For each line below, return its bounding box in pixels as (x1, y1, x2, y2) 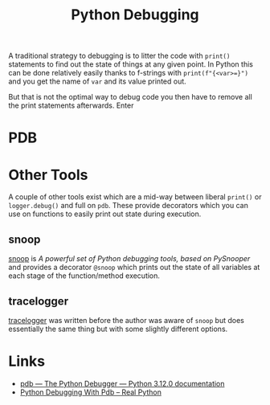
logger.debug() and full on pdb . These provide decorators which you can (8, 201, 249, 211)
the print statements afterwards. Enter (8, 100, 134, 110)
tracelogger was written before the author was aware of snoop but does (8, 315, 245, 325)
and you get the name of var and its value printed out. (8, 76, 186, 86)
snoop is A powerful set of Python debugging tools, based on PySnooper (8, 254, 251, 264)
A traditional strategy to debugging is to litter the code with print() (8, 51, 231, 61)
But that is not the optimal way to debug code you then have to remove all (8, 92, 253, 102)
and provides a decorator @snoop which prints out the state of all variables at (8, 263, 260, 272)
